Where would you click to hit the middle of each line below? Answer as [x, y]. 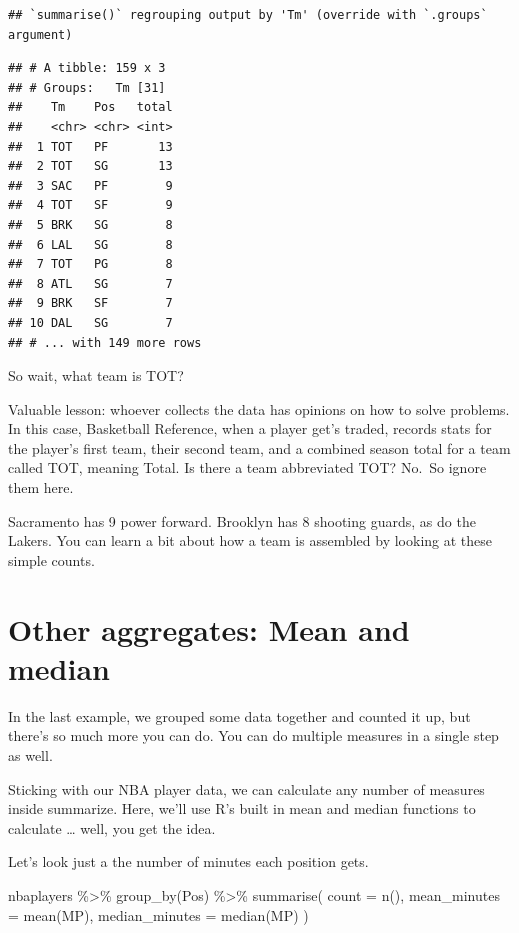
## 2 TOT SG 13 [90, 166]
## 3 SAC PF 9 [90, 185]
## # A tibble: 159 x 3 [87, 68]
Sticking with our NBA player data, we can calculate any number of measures [246, 788]
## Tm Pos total [90, 107]
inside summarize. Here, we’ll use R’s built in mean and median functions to [242, 808]
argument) [40, 34]
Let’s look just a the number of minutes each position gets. [188, 861]
